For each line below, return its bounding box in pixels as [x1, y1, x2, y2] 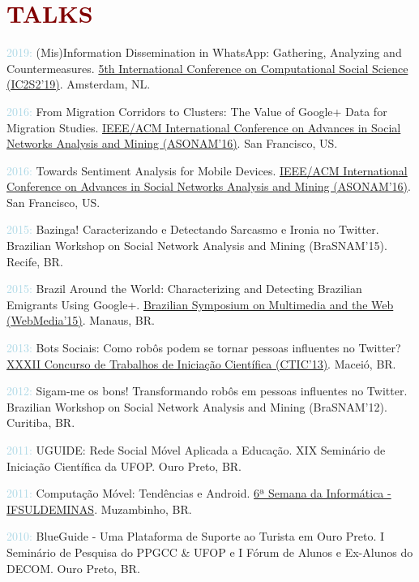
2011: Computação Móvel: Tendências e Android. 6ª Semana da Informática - [6, 485, 391, 502]
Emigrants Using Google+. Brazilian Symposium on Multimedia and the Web [6, 295, 394, 313]
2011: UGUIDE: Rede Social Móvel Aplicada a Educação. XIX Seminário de [6, 442, 386, 458]
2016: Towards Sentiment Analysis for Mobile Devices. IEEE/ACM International [6, 162, 408, 179]
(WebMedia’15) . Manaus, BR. [6, 312, 155, 329]
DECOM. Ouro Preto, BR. [6, 559, 140, 576]
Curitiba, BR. [6, 414, 75, 431]
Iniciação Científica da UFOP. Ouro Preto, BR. [6, 457, 242, 474]
